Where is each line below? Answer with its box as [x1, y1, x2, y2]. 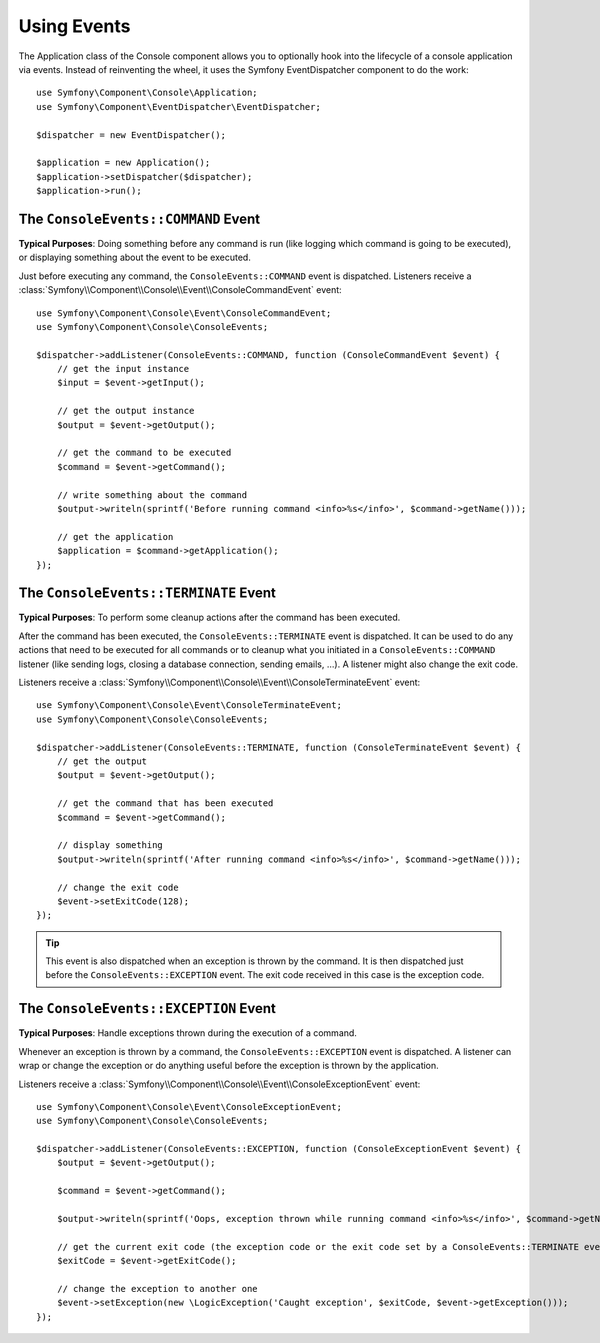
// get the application [56, 531, 174, 542]
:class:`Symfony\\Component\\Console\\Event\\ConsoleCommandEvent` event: [18, 284, 342, 296]
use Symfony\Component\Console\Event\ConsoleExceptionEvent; [36, 1101, 342, 1112]
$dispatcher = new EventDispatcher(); [36, 129, 227, 140]
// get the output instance [56, 405, 195, 417]
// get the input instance [56, 363, 190, 375]
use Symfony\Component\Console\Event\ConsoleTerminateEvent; [36, 700, 342, 711]
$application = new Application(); [36, 157, 211, 169]
